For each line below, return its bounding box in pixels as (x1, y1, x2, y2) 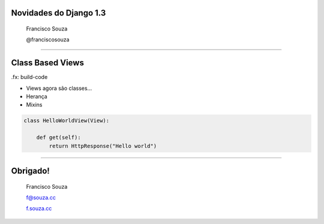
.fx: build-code (11, 74, 48, 81)
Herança (26, 93, 47, 100)
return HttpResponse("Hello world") (49, 143, 157, 149)
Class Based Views (11, 57, 84, 68)
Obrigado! (11, 166, 50, 176)
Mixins (26, 101, 43, 108)
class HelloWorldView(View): (23, 117, 110, 124)
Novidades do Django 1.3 (11, 8, 106, 18)
